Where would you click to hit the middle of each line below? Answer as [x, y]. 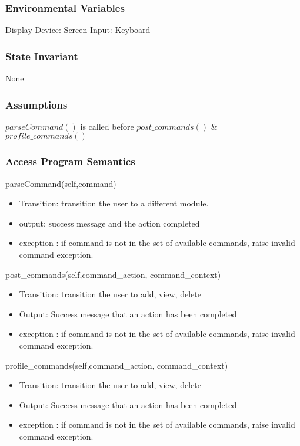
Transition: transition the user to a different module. [114, 203]
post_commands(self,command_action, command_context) [113, 274]
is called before [107, 126]
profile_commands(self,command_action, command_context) [117, 365]
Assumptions [36, 104]
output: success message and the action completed [109, 223]
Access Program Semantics [70, 161]
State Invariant [42, 56]
